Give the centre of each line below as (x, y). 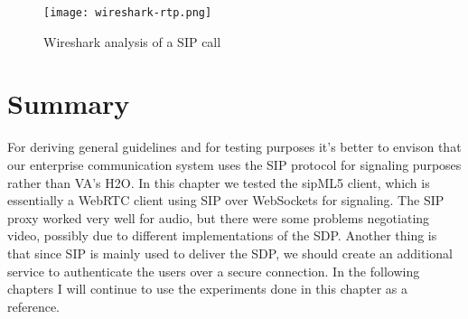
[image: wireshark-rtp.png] (128, 13)
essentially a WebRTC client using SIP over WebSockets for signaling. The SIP (226, 200)
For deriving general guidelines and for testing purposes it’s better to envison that (234, 147)
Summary (69, 103)
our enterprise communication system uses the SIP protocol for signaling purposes (234, 164)
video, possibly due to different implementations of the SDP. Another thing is (222, 235)
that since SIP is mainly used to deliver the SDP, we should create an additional (230, 253)
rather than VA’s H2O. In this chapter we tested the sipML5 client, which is (219, 182)
